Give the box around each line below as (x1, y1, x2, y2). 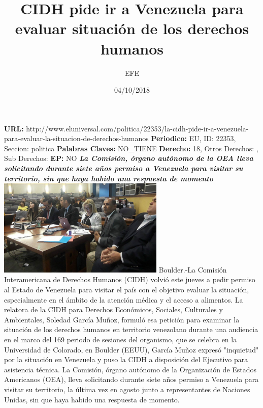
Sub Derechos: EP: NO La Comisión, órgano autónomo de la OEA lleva (4, 153, 253, 164)
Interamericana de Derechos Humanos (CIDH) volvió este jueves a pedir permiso (4, 274, 255, 285)
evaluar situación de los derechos (15, 18, 249, 39)
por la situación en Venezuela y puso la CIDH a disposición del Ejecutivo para (4, 354, 248, 365)
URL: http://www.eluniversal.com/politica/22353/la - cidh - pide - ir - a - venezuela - (4, 123, 249, 133)
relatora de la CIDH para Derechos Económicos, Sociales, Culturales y (4, 304, 223, 315)
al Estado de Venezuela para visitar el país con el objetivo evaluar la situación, (4, 284, 249, 295)
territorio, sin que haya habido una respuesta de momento (4, 173, 213, 183)
